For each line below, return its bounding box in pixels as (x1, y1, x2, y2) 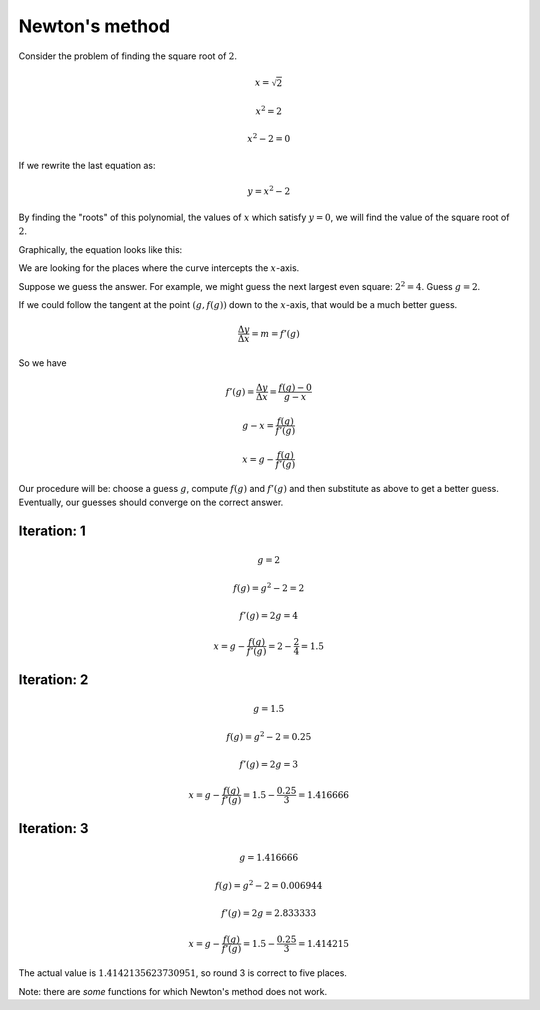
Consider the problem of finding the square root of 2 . (18, 50, 238, 62)
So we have (18, 357, 67, 369)
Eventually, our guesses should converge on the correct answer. (18, 496, 284, 508)
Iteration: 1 (18, 522, 87, 539)
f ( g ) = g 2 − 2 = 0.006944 (215, 878, 323, 891)
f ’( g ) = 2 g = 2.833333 (221, 907, 317, 919)
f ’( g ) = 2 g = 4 (239, 610, 299, 621)
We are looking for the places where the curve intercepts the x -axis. (18, 262, 300, 274)
